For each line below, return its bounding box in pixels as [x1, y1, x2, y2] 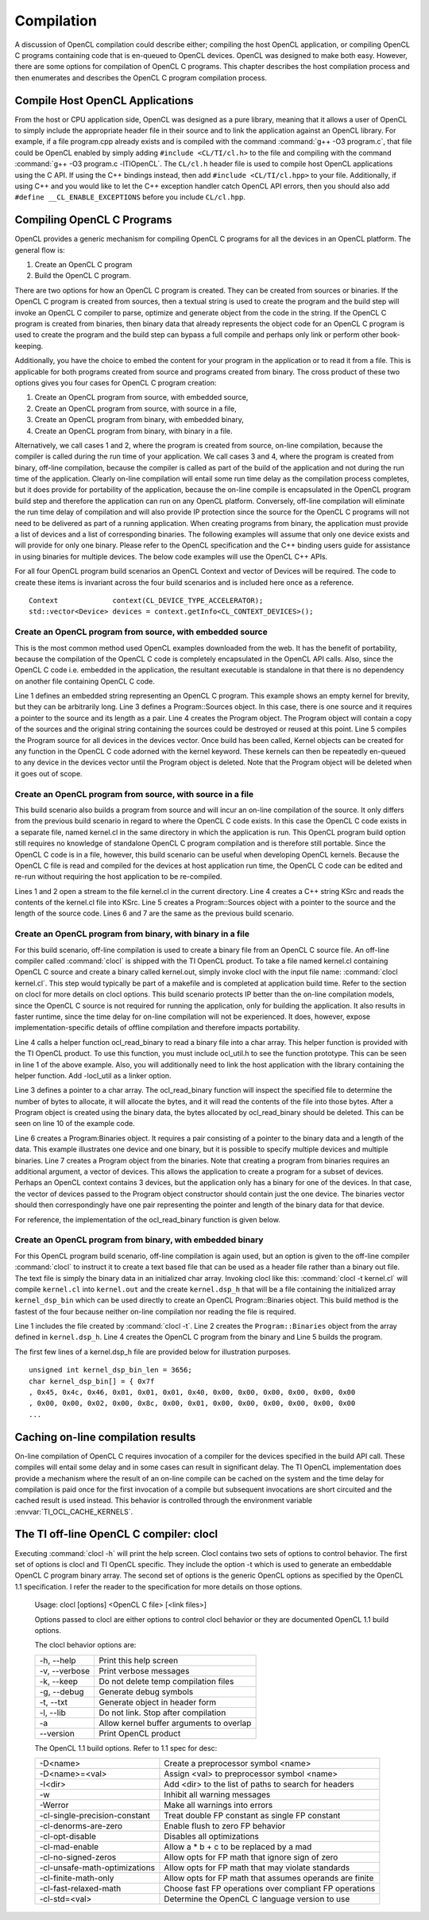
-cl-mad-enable [39, 1841, 99, 1852]
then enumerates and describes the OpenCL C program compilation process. [14, 72, 268, 83]
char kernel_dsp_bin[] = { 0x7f [29, 1376, 155, 1386]
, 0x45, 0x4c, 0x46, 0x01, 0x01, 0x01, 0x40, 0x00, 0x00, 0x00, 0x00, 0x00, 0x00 [29, 1388, 356, 1397]
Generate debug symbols [99, 1686, 194, 1697]
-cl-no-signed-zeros [39, 1852, 117, 1863]
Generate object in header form [99, 1697, 217, 1708]
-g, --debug [39, 1686, 84, 1697]
